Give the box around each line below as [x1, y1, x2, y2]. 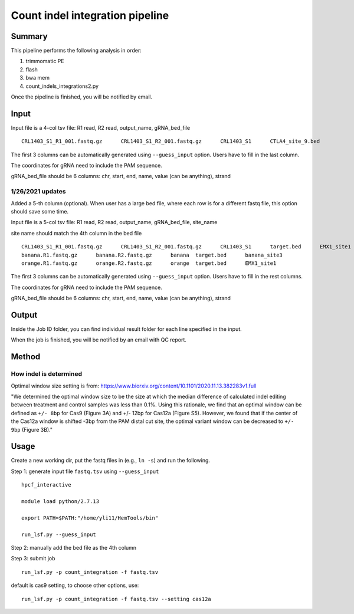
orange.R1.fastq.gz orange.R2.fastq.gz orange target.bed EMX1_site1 [21, 260, 277, 267]
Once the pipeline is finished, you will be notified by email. [11, 93, 153, 100]
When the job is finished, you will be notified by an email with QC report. [11, 336, 187, 343]
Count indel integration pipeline [11, 9, 169, 22]
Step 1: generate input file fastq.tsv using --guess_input [11, 468, 159, 475]
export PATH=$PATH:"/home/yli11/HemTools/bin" [21, 514, 159, 521]
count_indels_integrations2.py [25, 83, 99, 90]
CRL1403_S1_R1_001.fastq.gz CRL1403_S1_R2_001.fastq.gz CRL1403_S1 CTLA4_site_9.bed [21, 138, 320, 145]
